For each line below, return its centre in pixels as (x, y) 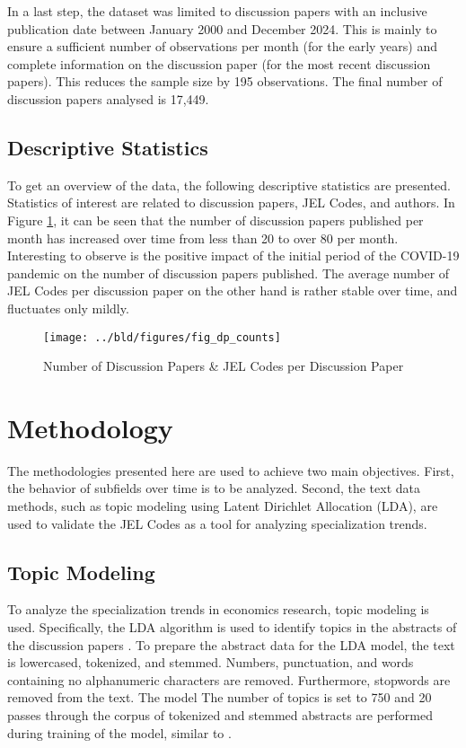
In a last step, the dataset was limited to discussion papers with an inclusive (217, 11)
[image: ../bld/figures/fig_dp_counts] (162, 337)
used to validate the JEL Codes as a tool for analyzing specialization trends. (217, 523)
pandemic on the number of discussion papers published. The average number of (229, 273)
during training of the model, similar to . (119, 732)
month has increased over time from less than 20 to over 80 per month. (203, 238)
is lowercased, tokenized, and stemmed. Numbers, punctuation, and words (211, 662)
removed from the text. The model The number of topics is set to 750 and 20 (220, 697)
